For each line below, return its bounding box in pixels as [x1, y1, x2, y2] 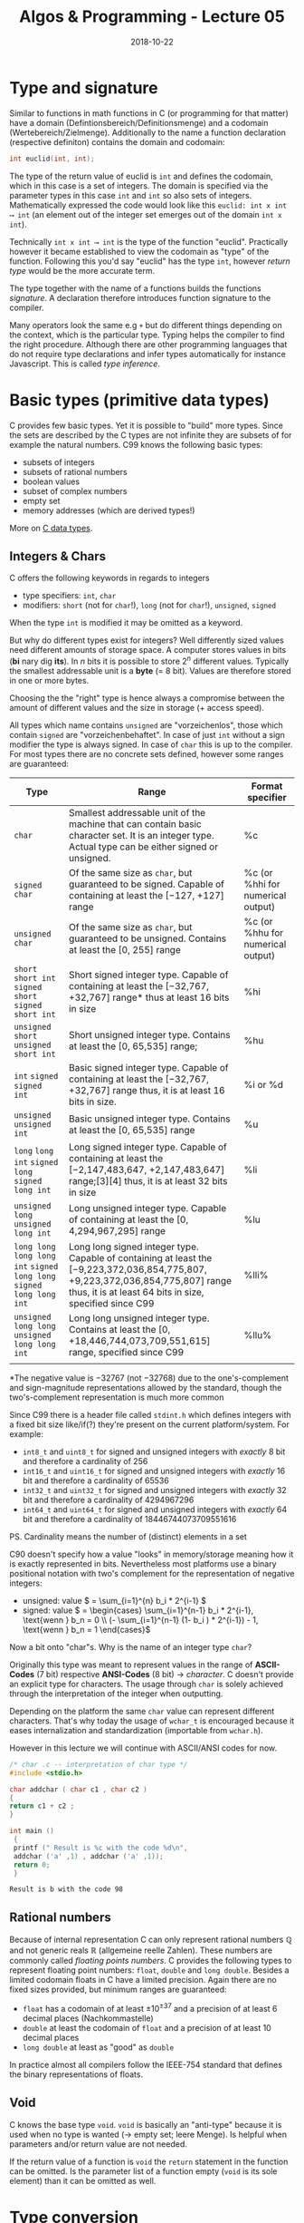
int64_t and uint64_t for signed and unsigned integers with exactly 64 [22, 1503, 288, 1515]
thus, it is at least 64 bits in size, [69, 1286, 204, 1298]
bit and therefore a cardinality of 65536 [22, 1475, 169, 1486]
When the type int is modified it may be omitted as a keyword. [9, 617, 243, 628]
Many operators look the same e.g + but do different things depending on [9, 319, 282, 330]
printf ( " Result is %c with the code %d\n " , [13, 1843, 188, 1852]
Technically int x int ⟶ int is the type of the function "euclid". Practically [9, 236, 289, 247]
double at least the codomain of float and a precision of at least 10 [22, 2022, 271, 2033]
